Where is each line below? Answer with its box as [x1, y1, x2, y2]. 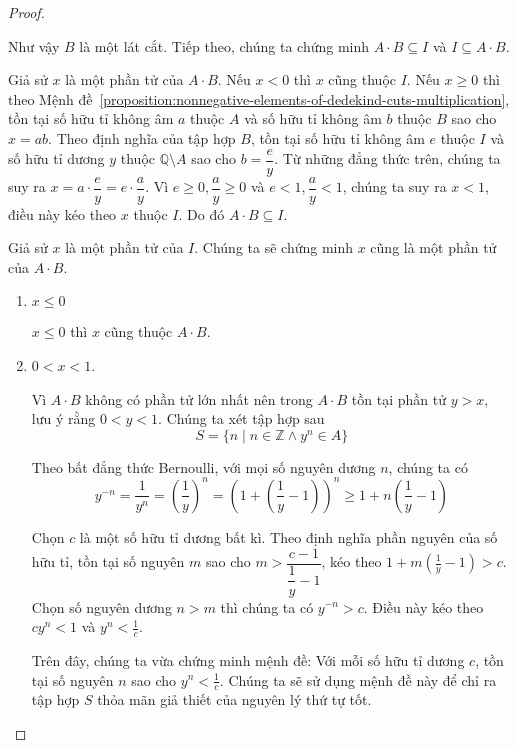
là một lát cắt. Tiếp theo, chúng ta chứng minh [79, 35, 370, 56]
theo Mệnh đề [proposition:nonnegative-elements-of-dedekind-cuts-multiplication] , [8, 88, 510, 109]
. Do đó [178, 203, 225, 224]
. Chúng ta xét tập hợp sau [158, 408, 325, 429]
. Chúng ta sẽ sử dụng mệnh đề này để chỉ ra [219, 669, 497, 690]
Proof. [8, 2, 45, 22]
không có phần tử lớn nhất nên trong [85, 388, 313, 409]
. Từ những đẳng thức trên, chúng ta [274, 148, 501, 169]
